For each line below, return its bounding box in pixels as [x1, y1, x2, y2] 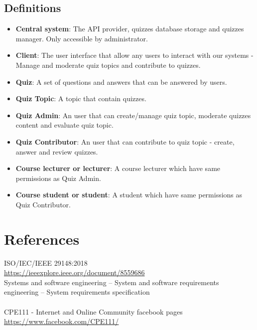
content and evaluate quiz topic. [15, 120, 114, 130]
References [4, 228, 80, 249]
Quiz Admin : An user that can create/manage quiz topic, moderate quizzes [15, 110, 251, 120]
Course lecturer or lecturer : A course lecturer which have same [15, 163, 221, 173]
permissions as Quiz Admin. [15, 172, 101, 183]
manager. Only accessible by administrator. [15, 33, 148, 43]
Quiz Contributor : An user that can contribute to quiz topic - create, [15, 136, 235, 147]
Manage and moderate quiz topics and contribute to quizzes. [15, 59, 201, 70]
